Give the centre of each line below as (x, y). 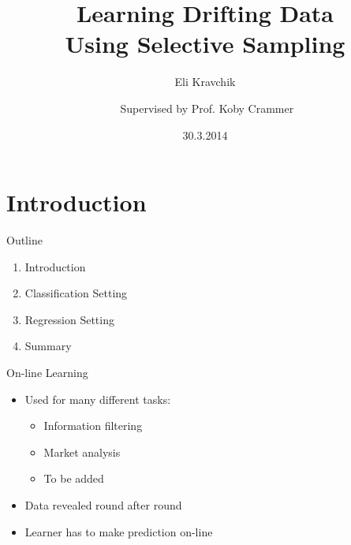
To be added (74, 478)
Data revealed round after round (103, 504)
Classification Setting (76, 293)
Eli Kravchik (205, 82)
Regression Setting (69, 319)
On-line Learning (47, 372)
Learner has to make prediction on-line (119, 531)
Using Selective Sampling (205, 44)
